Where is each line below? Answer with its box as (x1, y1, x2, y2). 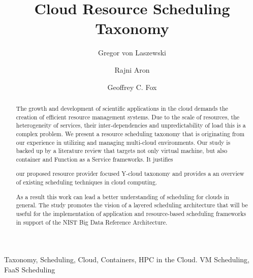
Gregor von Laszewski (98, 47, 166, 58)
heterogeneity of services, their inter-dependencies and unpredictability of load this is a (16, 121, 246, 130)
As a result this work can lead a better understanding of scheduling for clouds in (16, 192, 229, 201)
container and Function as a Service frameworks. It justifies (16, 155, 173, 163)
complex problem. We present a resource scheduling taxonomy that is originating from (16, 129, 245, 138)
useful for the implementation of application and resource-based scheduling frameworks (16, 209, 246, 218)
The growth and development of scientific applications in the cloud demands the (16, 104, 228, 112)
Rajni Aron (114, 64, 150, 75)
